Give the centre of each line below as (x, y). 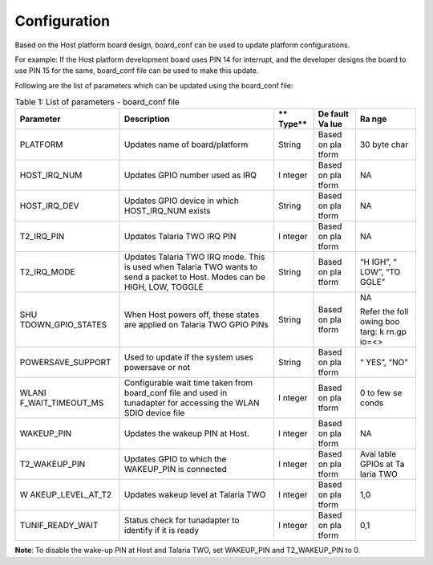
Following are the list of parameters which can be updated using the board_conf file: (154, 85)
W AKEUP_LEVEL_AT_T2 (66, 495)
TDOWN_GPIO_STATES (63, 325)
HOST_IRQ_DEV (49, 206)
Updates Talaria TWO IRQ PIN (180, 237)
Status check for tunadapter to (182, 520)
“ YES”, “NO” (384, 363)
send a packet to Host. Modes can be (195, 277)
